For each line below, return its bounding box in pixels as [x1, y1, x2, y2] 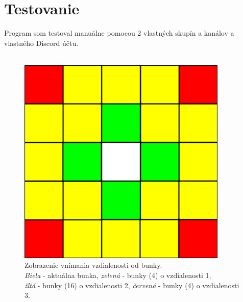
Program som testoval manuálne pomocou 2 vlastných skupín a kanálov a [4, 28, 234, 38]
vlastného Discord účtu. [4, 37, 79, 48]
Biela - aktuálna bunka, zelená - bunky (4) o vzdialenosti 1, [25, 270, 211, 281]
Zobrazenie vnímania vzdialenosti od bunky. [25, 260, 162, 270]
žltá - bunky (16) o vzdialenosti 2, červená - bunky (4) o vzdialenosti [25, 280, 239, 290]
